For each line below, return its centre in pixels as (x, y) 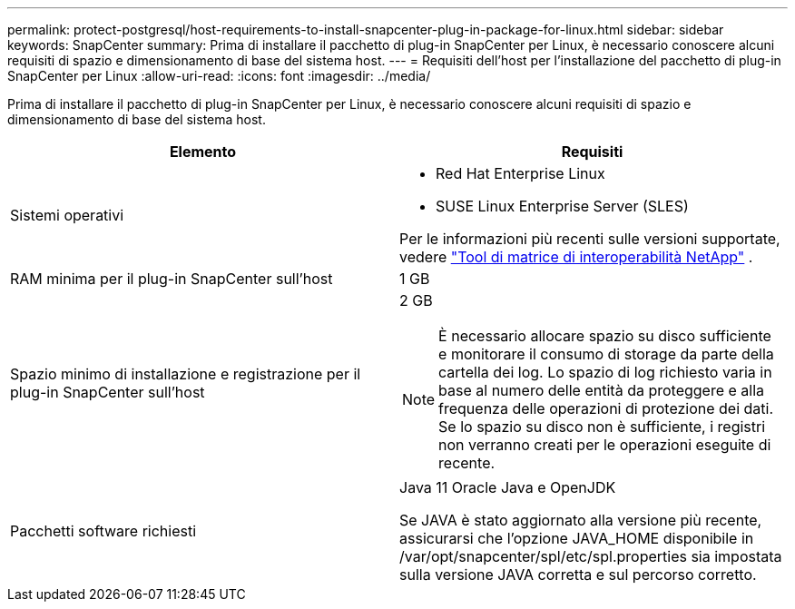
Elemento (203, 152)
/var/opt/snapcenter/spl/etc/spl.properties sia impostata (591, 556)
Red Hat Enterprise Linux (520, 173)
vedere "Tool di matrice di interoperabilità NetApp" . (576, 257)
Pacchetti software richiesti (103, 531)
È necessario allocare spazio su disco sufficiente (605, 336)
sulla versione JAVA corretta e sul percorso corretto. (578, 575)
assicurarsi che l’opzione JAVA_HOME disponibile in (577, 538)
